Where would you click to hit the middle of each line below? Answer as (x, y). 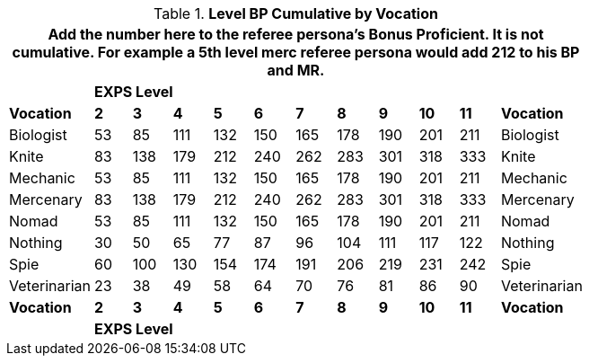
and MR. (296, 70)
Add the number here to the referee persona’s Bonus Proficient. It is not (296, 34)
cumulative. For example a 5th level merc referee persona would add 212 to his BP (296, 52)
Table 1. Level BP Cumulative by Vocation (296, 13)
